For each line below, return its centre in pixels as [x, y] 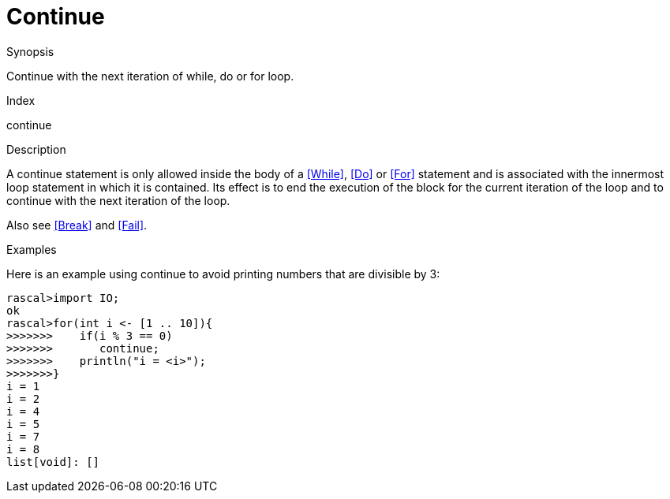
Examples [32, 249]
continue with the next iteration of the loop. [118, 200]
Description [36, 149]
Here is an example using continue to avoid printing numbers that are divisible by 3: [223, 274]
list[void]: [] [53, 462]
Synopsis [30, 51]
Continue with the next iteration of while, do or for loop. [150, 76]
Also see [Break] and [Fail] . [77, 225]
